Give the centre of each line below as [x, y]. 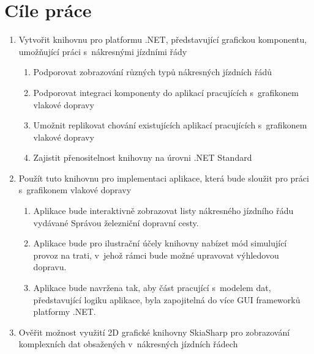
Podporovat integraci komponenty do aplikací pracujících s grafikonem [166, 92]
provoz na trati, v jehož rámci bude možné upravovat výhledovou [156, 255]
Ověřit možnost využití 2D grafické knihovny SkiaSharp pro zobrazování [154, 332]
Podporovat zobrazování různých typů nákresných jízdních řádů [153, 72]
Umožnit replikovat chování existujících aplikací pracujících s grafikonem [170, 125]
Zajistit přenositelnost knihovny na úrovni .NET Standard [143, 157]
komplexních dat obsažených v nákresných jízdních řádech [128, 344]
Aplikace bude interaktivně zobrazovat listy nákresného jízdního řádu [163, 211]
